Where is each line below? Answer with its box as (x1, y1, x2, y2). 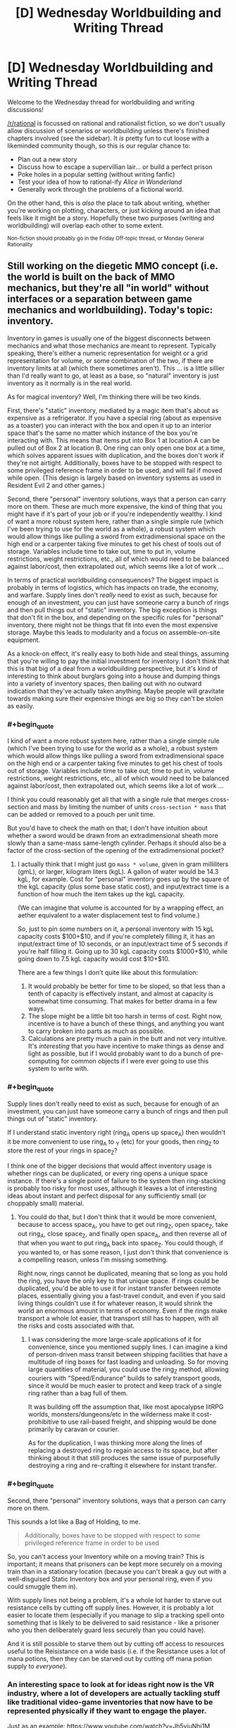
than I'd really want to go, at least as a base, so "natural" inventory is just (7, 371, 219, 380)
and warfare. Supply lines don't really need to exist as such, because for (7, 591, 218, 599)
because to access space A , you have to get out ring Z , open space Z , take (17, 1221, 228, 1230)
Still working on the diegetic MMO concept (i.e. (7, 260, 218, 272)
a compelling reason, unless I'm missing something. (17, 1255, 168, 1264)
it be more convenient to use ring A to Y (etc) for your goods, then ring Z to (7, 1137, 220, 1147)
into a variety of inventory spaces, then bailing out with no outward (7, 679, 202, 688)
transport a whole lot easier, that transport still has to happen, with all (17, 1314, 219, 1322)
